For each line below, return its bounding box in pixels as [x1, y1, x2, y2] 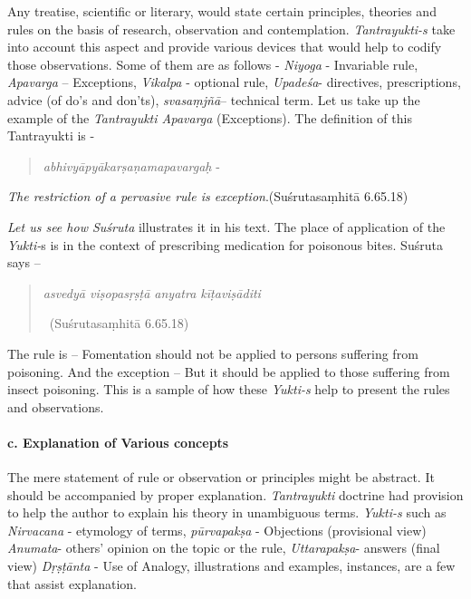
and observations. [7, 397, 104, 416]
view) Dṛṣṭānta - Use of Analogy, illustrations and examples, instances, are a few [7, 556, 456, 575]
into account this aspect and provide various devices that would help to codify [7, 37, 442, 56]
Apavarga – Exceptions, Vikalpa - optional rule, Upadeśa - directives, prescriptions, [7, 72, 461, 92]
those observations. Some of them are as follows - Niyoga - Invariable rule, [7, 54, 418, 73]
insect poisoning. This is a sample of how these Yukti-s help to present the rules [7, 380, 450, 399]
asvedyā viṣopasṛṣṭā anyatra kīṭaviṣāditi [43, 283, 261, 302]
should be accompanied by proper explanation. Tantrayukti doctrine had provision [7, 485, 464, 504]
